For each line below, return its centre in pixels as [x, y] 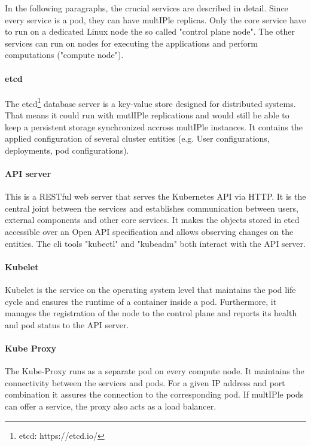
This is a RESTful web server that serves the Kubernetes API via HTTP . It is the [155, 196]
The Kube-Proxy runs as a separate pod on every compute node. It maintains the [155, 371]
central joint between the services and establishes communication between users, [152, 208]
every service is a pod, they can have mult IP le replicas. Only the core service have [155, 19]
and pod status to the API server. [67, 324]
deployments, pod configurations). [67, 150]
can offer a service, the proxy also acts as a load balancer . [111, 406]
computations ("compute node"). [64, 55]
